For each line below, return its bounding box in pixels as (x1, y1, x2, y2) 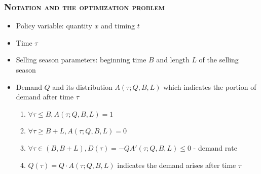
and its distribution (52, 81, 113, 92)
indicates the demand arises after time (117, 159, 236, 170)
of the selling (199, 54, 239, 65)
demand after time (16, 91, 74, 102)
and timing (101, 20, 135, 31)
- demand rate (193, 142, 237, 153)
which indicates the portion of (163, 81, 256, 92)
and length (156, 54, 190, 65)
